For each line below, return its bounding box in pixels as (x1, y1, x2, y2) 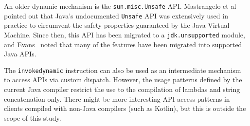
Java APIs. (4, 49, 36, 59)
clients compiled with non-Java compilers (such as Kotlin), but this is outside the (4, 103, 246, 113)
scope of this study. (4, 112, 61, 123)
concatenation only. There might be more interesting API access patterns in (4, 93, 230, 104)
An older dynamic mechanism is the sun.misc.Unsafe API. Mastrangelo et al (4, 1, 236, 11)
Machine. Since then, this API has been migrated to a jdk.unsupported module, (4, 29, 245, 39)
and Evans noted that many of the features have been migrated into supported (4, 39, 242, 49)
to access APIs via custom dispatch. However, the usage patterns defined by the (4, 74, 242, 85)
